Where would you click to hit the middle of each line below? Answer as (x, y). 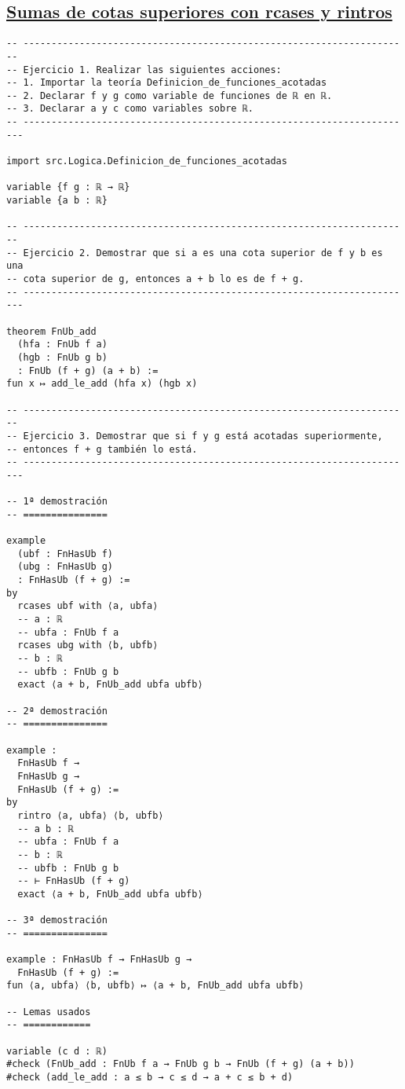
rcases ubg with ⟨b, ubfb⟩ (88, 645)
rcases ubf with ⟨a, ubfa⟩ (88, 606)
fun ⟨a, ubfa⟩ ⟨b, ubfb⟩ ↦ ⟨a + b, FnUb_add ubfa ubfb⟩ (155, 986)
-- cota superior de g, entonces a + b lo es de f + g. (155, 279)
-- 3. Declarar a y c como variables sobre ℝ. (130, 109)
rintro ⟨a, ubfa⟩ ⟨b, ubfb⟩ (91, 815)
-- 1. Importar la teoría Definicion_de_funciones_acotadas (167, 83)
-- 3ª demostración (57, 920)
